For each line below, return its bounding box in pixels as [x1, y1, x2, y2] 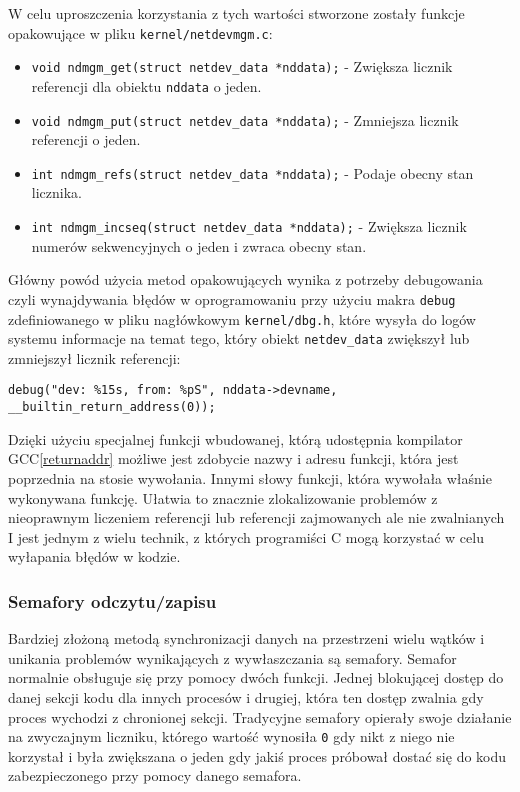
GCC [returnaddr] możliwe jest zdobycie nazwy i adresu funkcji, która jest [8, 448, 459, 469]
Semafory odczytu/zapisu [8, 588, 217, 613]
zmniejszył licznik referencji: [8, 347, 181, 368]
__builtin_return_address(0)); [8, 400, 216, 415]
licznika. [31, 182, 82, 203]
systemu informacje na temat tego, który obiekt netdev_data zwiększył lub [8, 328, 470, 349]
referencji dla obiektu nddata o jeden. [31, 75, 262, 96]
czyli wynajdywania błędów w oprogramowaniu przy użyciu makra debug [8, 288, 456, 309]
